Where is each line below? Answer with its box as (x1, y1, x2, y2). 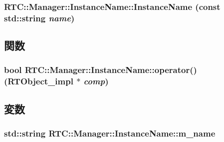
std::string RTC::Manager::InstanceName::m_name (4, 127, 216, 140)
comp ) (83, 75, 109, 87)
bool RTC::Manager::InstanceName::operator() (4, 64, 197, 76)
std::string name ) (4, 11, 75, 24)
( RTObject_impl (4, 75, 73, 87)
